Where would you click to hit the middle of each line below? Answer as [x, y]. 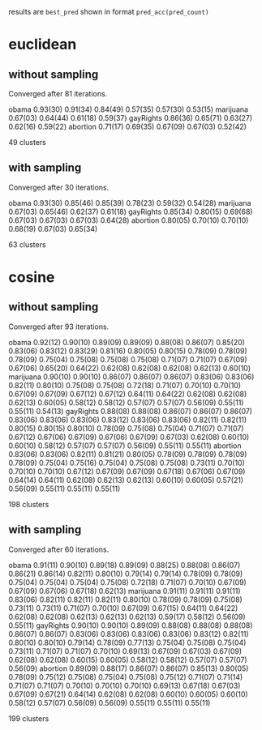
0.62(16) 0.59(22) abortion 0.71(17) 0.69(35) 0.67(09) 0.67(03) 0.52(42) [128, 126]
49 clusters [27, 142]
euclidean [43, 45]
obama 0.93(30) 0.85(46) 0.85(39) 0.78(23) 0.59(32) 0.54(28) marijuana [130, 203]
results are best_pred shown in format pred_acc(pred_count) [109, 12]
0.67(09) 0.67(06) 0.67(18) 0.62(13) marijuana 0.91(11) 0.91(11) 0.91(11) [125, 591]
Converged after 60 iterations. [59, 549]
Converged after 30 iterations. [59, 187]
